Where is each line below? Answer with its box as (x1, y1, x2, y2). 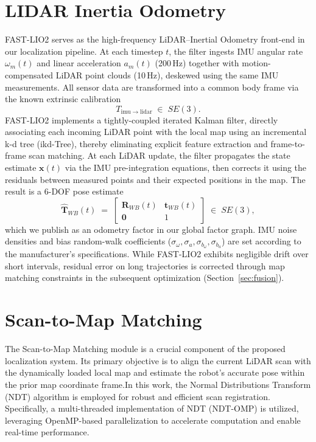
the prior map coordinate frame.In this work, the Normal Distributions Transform (5, 378, 311, 390)
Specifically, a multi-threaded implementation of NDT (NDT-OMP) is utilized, (5, 402, 299, 415)
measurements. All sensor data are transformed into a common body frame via (5, 80, 299, 93)
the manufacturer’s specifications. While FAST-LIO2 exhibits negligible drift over (5, 247, 309, 260)
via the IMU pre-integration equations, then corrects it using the (65, 161, 307, 174)
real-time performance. (5, 426, 90, 438)
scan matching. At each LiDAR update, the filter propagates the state (29, 149, 290, 162)
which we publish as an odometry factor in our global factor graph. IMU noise (5, 223, 297, 235)
